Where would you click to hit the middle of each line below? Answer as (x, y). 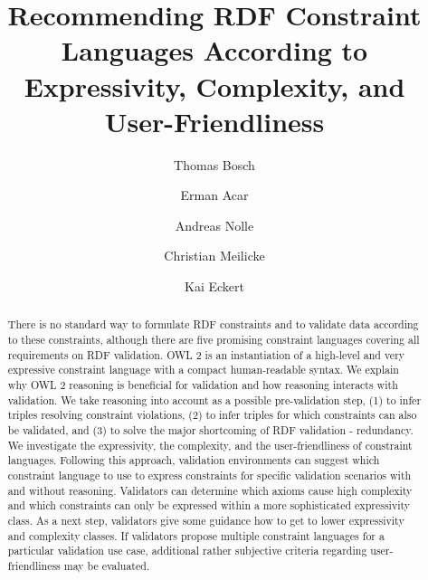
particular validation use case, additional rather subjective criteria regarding (187, 551)
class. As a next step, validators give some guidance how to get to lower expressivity (206, 520)
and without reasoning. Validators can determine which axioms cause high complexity (210, 490)
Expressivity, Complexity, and (214, 86)
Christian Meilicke (214, 256)
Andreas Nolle (214, 225)
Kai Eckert (214, 286)
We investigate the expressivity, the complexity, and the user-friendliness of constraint (210, 445)
